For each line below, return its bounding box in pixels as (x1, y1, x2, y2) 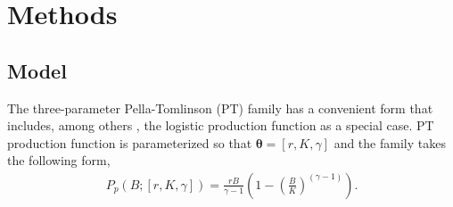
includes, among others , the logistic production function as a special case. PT (7, 116, 434, 135)
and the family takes (334, 133, 446, 152)
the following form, (7, 151, 111, 170)
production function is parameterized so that (7, 133, 252, 152)
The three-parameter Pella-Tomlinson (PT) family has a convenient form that (7, 98, 433, 117)
